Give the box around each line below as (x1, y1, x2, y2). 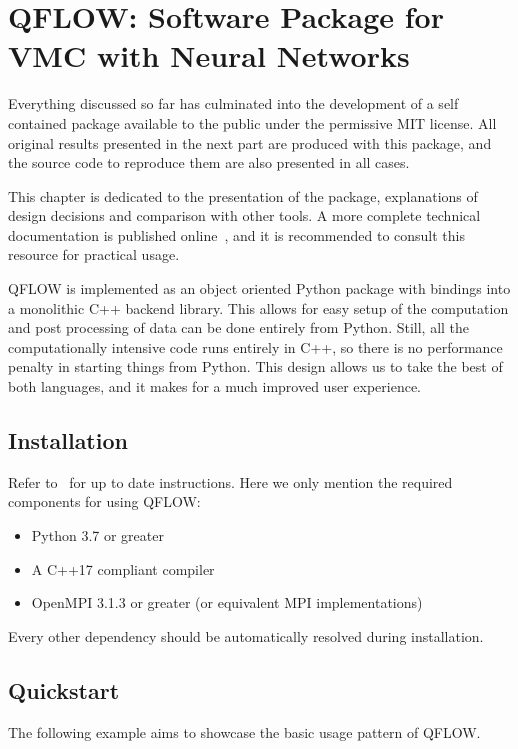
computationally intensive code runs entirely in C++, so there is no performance (8, 336, 503, 357)
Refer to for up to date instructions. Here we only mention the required (8, 471, 453, 492)
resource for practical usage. (8, 244, 180, 265)
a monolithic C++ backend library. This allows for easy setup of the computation (8, 297, 509, 318)
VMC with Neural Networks (8, 35, 410, 76)
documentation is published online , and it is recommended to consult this (8, 224, 466, 245)
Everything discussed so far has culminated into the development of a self (8, 93, 459, 114)
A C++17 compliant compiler (31, 558, 215, 579)
